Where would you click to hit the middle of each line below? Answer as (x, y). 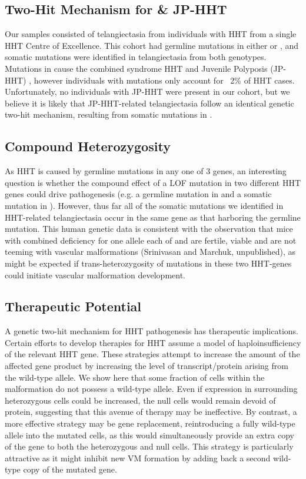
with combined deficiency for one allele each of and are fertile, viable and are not (151, 240)
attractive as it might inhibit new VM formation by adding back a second (138, 458)
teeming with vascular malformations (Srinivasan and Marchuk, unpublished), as (150, 252)
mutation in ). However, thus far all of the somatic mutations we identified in (144, 205)
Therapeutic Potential (73, 306)
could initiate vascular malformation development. (95, 275)
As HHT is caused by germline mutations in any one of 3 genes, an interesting (146, 171)
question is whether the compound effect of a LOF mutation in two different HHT (153, 182)
